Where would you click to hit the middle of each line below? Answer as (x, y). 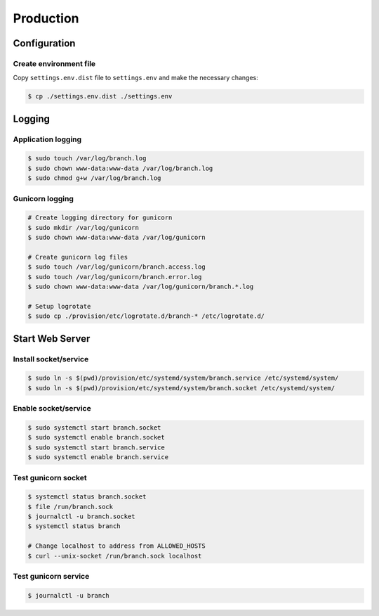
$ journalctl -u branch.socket (82, 516)
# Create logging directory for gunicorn (100, 218)
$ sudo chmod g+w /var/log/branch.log (94, 178)
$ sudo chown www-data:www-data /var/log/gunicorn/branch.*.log (141, 287)
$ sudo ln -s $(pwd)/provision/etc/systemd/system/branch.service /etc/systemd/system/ (183, 378)
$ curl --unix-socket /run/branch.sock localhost (115, 556)
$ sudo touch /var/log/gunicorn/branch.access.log (117, 267)
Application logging (47, 139)
